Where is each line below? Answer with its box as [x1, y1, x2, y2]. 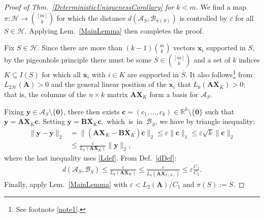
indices [239, 54, 260, 65]
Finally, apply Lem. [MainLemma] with [4, 179, 127, 189]
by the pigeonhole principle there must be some [4, 54, 152, 65]
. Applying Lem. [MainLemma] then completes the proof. [24, 25, 204, 36]
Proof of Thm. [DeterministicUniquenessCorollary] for [4, 2, 174, 12]
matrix [107, 89, 128, 100]
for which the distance [56, 12, 126, 23]
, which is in [101, 116, 143, 127]
